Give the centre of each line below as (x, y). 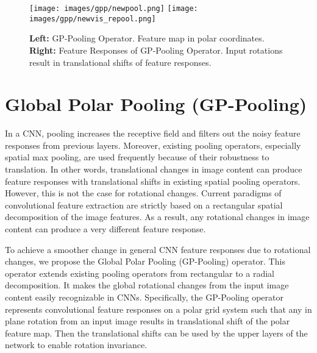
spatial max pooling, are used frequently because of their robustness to (137, 157)
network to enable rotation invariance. (76, 345)
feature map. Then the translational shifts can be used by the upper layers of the (156, 333)
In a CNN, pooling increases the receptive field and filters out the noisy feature (153, 133)
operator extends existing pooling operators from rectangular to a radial (140, 273)
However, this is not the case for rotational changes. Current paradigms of (143, 193)
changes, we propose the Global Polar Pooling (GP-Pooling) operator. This (145, 261)
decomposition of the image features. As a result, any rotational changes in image (157, 217)
